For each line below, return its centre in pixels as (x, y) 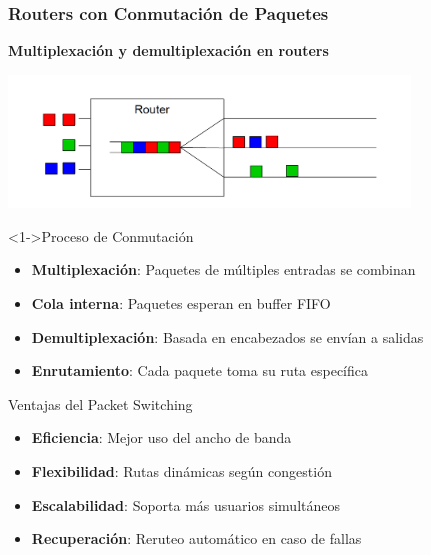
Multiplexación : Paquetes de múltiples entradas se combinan (223, 269)
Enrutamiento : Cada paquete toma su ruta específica (200, 370)
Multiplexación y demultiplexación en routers (168, 50)
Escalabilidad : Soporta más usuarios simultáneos (185, 504)
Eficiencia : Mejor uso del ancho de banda (161, 437)
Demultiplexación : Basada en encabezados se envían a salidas (227, 336)
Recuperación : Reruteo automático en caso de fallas (196, 538)
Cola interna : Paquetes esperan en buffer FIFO (181, 303)
